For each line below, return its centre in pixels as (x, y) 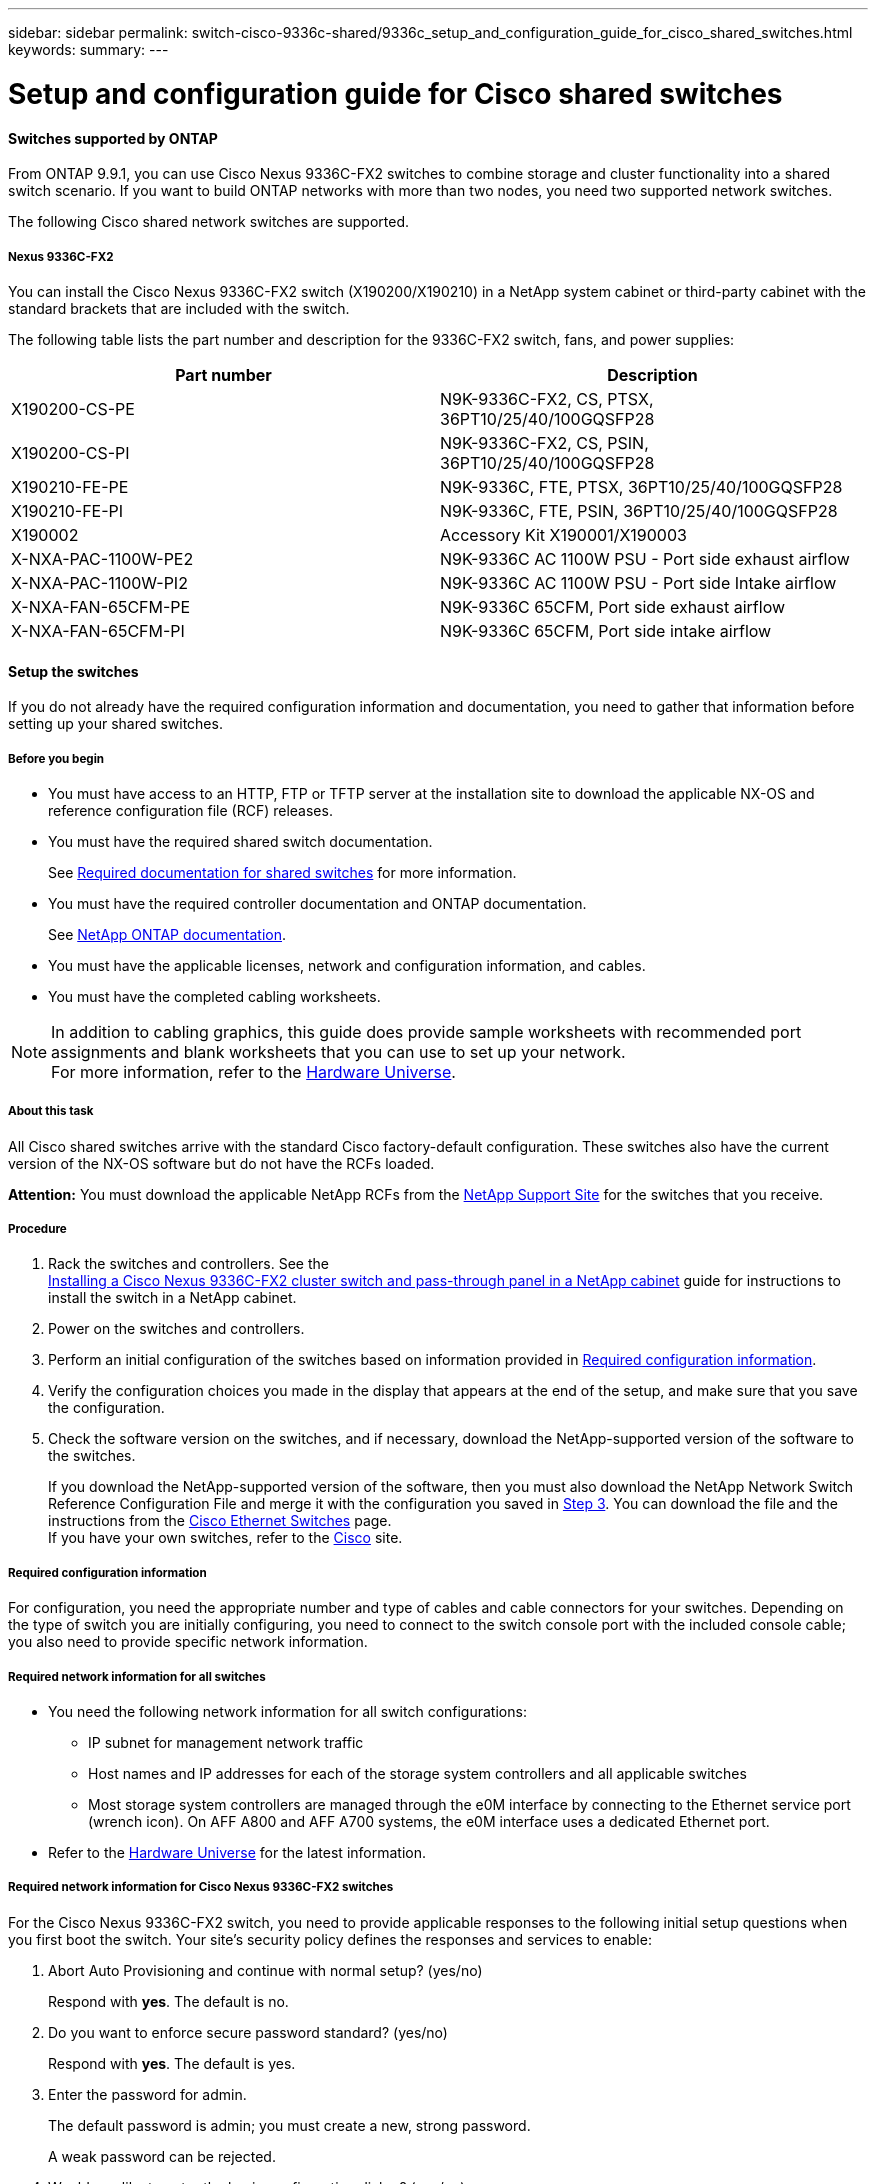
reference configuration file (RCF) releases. (190, 810)
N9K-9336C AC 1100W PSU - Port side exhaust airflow (645, 558)
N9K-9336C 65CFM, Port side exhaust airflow (613, 606)
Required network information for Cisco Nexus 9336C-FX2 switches (201, 1887)
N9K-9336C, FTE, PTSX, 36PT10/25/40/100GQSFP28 (641, 486)
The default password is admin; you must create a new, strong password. (289, 2125)
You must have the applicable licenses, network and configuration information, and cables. (347, 965)
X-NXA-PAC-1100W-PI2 (99, 582)
